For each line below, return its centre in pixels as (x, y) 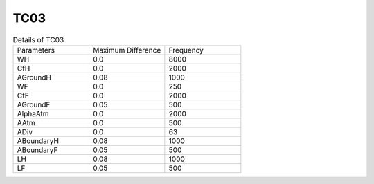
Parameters (36, 50)
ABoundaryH (38, 140)
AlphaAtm (33, 113)
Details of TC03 (38, 39)
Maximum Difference (127, 50)
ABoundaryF (37, 150)
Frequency (186, 50)
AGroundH (34, 77)
